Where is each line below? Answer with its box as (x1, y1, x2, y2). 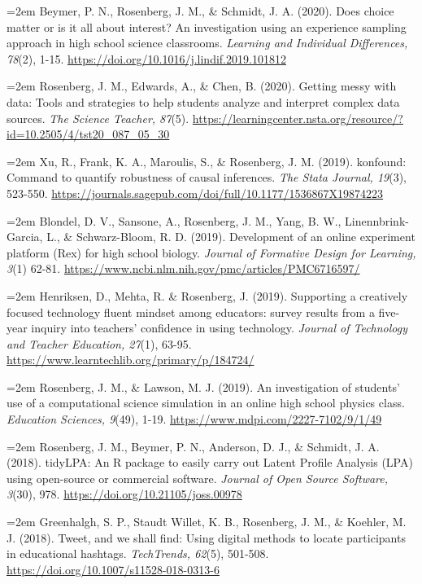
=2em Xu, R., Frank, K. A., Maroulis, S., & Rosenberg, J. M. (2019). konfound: (7, 152, 407, 169)
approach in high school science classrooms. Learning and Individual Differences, (7, 34, 408, 51)
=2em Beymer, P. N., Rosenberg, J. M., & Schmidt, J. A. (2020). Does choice (7, 2, 394, 19)
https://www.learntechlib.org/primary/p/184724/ (7, 351, 255, 368)
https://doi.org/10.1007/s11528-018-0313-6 (7, 560, 220, 577)
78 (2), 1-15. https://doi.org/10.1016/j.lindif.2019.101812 (7, 50, 286, 67)
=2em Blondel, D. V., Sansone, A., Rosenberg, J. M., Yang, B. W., (7, 212, 342, 229)
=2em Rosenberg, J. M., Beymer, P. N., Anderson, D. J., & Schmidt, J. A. (7, 437, 380, 454)
